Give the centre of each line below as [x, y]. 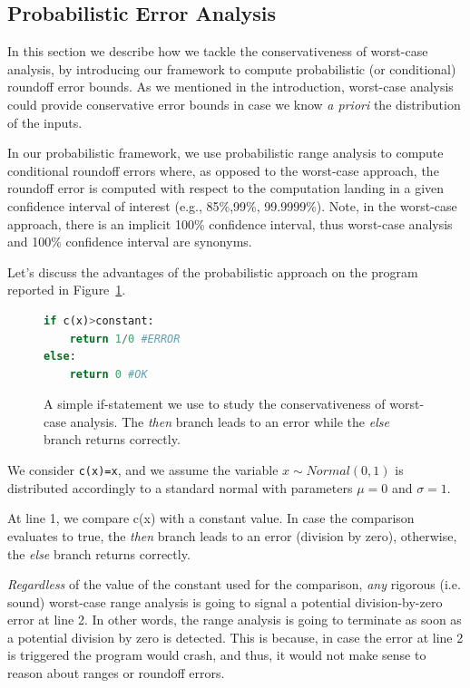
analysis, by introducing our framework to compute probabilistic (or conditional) [232, 68]
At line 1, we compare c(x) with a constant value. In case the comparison [211, 518]
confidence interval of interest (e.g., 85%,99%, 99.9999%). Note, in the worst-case [232, 205]
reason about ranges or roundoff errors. [116, 673]
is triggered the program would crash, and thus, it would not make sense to [217, 655]
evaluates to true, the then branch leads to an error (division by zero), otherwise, [232, 535]
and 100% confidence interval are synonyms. [130, 242]
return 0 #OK [108, 374]
